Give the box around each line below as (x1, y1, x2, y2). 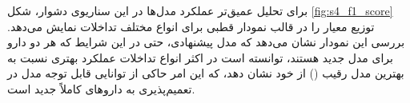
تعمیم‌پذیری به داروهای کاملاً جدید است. (7, 80, 195, 97)
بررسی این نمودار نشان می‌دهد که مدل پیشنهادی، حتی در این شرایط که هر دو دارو (7, 34, 405, 50)
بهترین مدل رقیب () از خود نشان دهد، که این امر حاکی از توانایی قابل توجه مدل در (7, 65, 404, 81)
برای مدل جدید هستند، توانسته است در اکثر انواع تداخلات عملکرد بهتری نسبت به (7, 49, 393, 65)
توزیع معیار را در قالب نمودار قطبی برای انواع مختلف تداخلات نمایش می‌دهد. (7, 18, 375, 34)
